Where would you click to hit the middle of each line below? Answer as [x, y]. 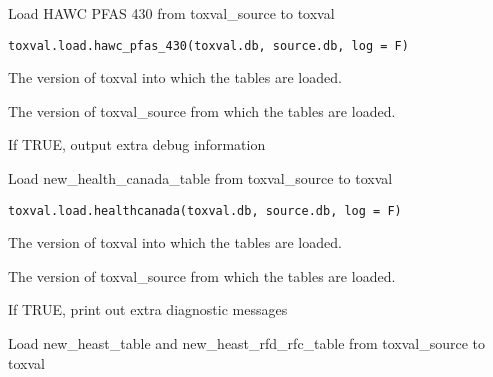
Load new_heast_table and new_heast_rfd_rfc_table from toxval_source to [246, 343]
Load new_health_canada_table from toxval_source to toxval [200, 178]
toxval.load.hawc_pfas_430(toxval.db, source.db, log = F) [208, 45]
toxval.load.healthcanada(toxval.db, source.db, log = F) [205, 210]
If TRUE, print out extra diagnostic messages [148, 309]
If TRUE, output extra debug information [137, 144]
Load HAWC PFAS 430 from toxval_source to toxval [171, 13]
